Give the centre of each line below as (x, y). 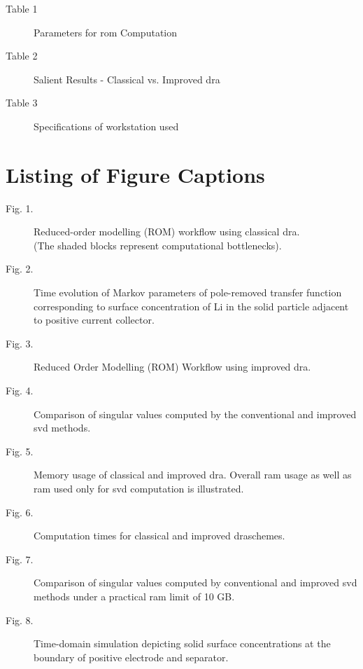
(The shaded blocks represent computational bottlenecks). (158, 245)
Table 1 (22, 8)
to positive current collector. (94, 320)
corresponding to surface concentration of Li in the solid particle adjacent (191, 306)
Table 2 (22, 56)
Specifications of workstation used (106, 126)
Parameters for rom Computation (106, 32)
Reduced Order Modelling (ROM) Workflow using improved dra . (172, 367)
